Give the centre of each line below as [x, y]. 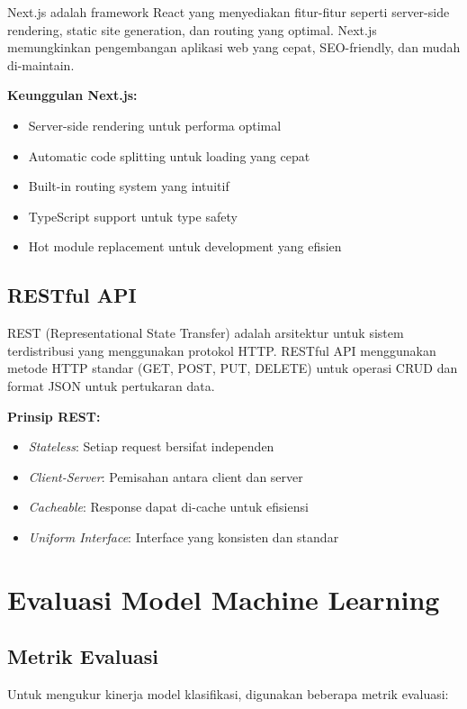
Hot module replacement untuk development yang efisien [185, 246]
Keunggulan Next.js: [72, 95]
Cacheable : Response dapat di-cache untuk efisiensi [168, 507]
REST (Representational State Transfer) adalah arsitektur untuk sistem [206, 333]
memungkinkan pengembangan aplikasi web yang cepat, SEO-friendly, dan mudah [234, 47]
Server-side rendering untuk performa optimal [155, 125]
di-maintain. [41, 64]
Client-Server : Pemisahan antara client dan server [166, 476]
